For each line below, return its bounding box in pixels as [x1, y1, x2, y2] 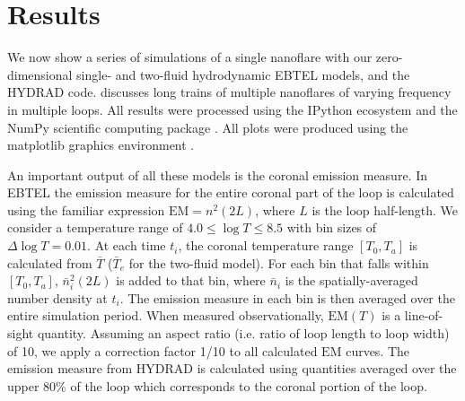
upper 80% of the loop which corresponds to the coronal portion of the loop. [7, 376, 427, 395]
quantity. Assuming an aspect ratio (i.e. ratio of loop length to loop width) [37, 324, 450, 343]
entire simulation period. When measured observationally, [7, 306, 324, 325]
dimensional [7, 65, 73, 83]
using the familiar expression [7, 200, 165, 219]
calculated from [7, 253, 92, 272]
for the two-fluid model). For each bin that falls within [128, 253, 429, 272]
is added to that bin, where [116, 271, 266, 290]
